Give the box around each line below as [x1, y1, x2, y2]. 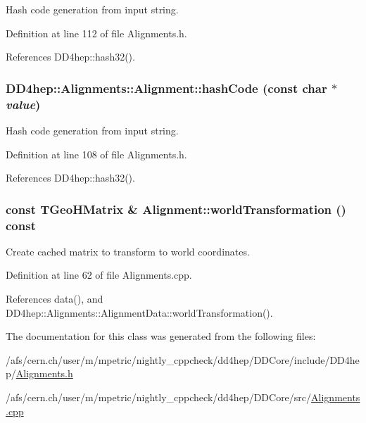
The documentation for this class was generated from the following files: [6, 329, 316, 343]
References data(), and [6, 291, 103, 306]
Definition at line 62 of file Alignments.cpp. [6, 267, 192, 282]
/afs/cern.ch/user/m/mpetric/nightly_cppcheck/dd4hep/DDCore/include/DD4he [6, 352, 360, 367]
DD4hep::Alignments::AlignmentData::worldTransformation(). [6, 305, 273, 320]
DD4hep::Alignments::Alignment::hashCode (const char [6, 79, 327, 96]
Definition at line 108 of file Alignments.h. [6, 146, 187, 161]
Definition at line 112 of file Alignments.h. [6, 25, 187, 40]
